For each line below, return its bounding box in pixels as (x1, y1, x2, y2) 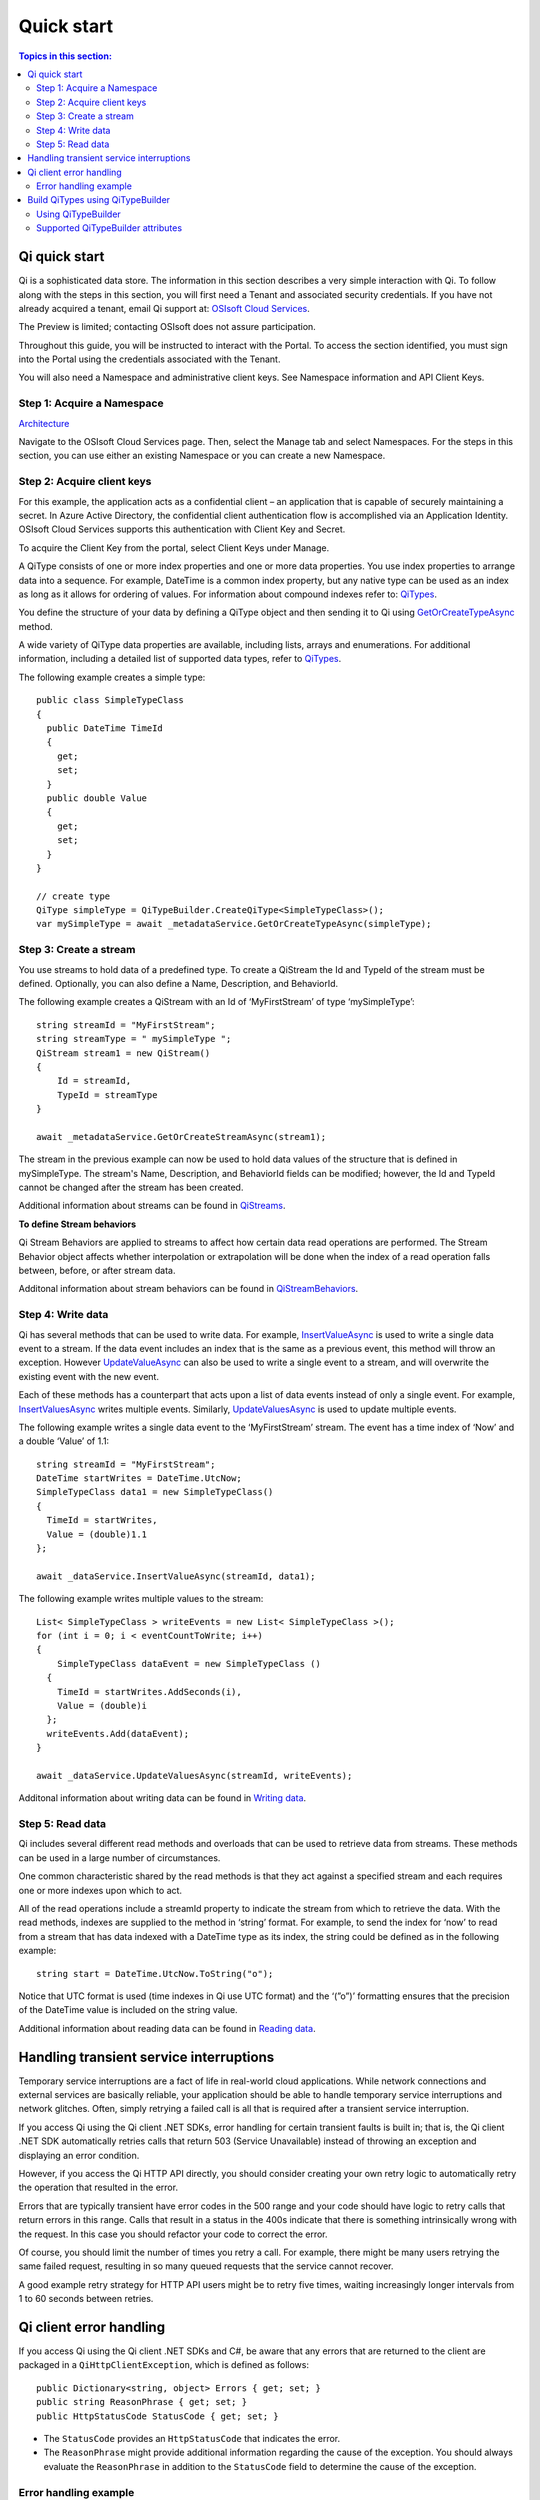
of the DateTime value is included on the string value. (18, 2004, 239, 2016)
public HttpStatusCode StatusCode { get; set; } (36, 2410, 279, 2422)
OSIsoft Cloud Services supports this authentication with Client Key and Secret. (18, 523, 346, 535)
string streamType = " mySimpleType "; (36, 1033, 232, 1045)
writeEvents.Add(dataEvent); (46, 1728, 190, 1739)
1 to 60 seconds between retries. (18, 2293, 154, 2305)
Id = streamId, (56, 1075, 132, 1087)
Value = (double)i (56, 1700, 148, 1711)
